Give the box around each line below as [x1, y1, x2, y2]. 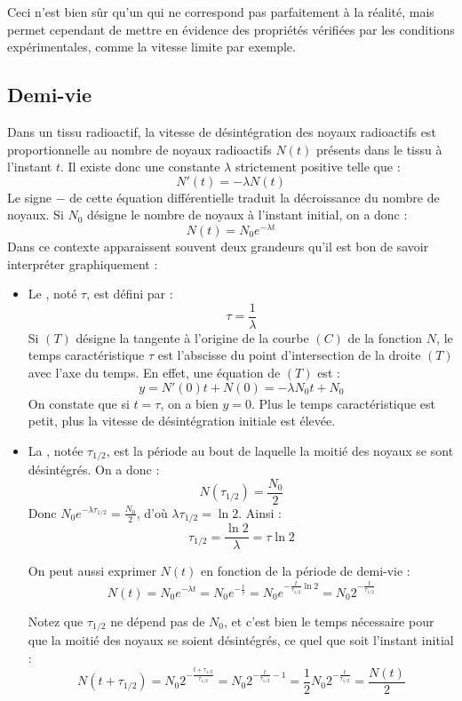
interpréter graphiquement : [7, 254, 158, 273]
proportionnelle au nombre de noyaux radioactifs [7, 139, 272, 158]
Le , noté [28, 284, 77, 303]
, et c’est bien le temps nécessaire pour [224, 611, 434, 630]
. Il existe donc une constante [60, 157, 220, 176]
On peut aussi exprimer [28, 562, 156, 580]
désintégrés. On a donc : [28, 460, 160, 479]
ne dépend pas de [110, 611, 205, 630]
